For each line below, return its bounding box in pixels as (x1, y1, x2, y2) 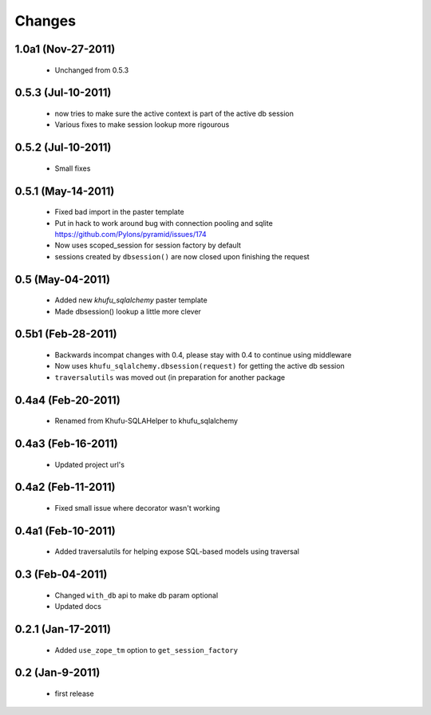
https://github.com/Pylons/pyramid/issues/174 (54, 229, 207, 239)
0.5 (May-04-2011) (14, 272, 111, 286)
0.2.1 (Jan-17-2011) (14, 622, 112, 636)
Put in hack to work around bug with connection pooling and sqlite (54, 218, 273, 227)
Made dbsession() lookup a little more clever (54, 306, 201, 316)
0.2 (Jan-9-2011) (14, 666, 101, 680)
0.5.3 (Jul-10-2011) (14, 86, 112, 100)
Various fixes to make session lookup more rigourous (54, 120, 230, 129)
